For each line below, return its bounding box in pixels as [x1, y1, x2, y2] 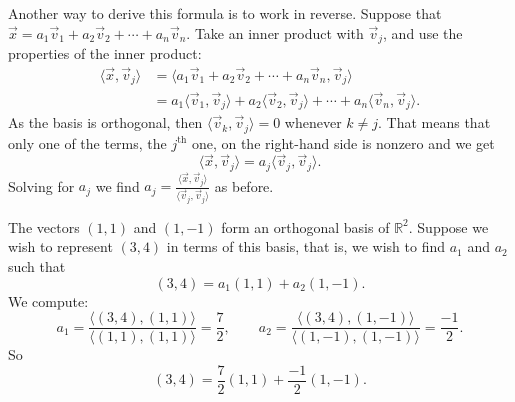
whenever [284, 112, 342, 133]
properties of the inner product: [8, 43, 202, 64]
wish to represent [8, 236, 113, 257]
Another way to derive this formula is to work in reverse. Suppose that [8, 3, 442, 23]
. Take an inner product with [186, 22, 364, 43]
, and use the [383, 22, 463, 43]
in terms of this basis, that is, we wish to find [166, 236, 446, 257]
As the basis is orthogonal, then [8, 112, 203, 133]
